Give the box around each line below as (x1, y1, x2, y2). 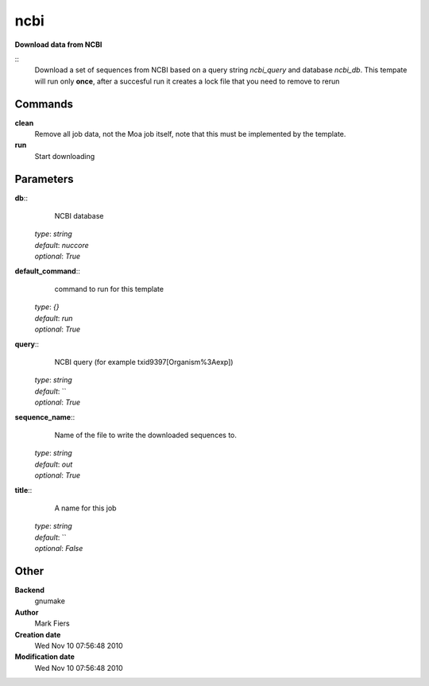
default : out (34, 459, 73, 469)
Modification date (14, 652, 75, 661)
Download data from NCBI (14, 40, 102, 49)
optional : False (34, 544, 83, 553)
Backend (14, 585, 45, 595)
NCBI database (54, 211, 104, 221)
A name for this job (54, 503, 117, 513)
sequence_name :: (14, 412, 75, 421)
